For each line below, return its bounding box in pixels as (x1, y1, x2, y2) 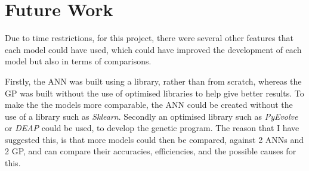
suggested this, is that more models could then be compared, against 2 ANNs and (5, 133, 304, 145)
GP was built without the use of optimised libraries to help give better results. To (5, 86, 304, 99)
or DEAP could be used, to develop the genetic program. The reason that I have (5, 122, 299, 134)
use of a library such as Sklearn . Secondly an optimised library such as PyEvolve (5, 110, 298, 122)
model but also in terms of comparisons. (5, 55, 152, 67)
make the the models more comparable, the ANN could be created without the (5, 98, 293, 111)
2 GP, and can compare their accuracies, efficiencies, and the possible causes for (5, 145, 296, 157)
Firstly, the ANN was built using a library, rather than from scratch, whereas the (5, 74, 302, 87)
